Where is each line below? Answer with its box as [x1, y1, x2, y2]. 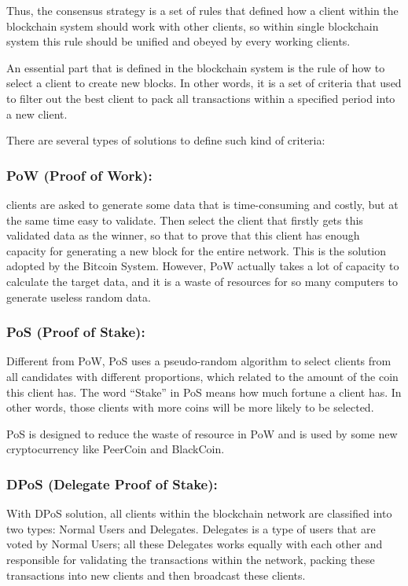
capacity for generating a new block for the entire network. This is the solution [6, 242, 387, 258]
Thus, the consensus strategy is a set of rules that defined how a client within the [6, 2, 399, 18]
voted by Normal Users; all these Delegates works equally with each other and [6, 536, 383, 552]
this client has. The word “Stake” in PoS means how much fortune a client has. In [6, 383, 402, 400]
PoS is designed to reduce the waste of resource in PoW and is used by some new [6, 425, 398, 441]
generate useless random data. [6, 288, 151, 305]
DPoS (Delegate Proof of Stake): [6, 474, 218, 493]
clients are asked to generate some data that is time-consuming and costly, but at [6, 196, 399, 212]
